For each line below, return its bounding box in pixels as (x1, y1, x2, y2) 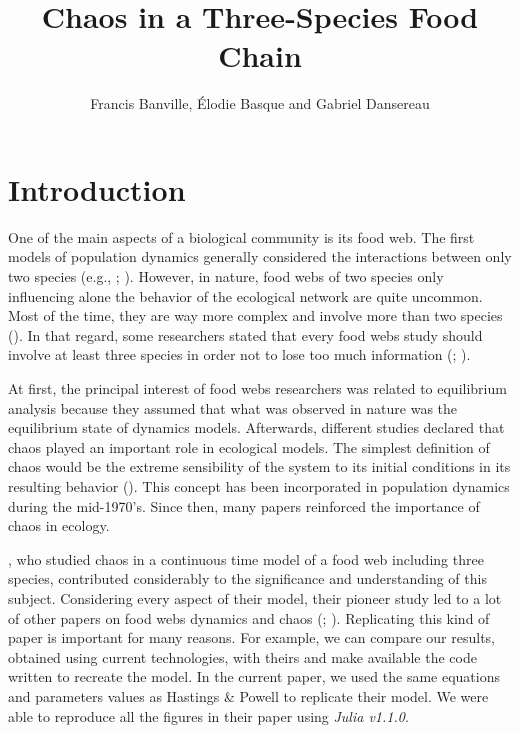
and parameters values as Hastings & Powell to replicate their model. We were (8, 685, 489, 706)
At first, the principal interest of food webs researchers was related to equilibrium (8, 378, 507, 398)
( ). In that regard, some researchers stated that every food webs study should (8, 324, 483, 345)
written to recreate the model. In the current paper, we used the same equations (8, 666, 500, 687)
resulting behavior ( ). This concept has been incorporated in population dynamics (8, 475, 510, 496)
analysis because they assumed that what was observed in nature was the (8, 397, 458, 418)
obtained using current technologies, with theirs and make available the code (8, 646, 477, 667)
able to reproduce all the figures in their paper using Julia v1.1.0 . (8, 705, 409, 726)
